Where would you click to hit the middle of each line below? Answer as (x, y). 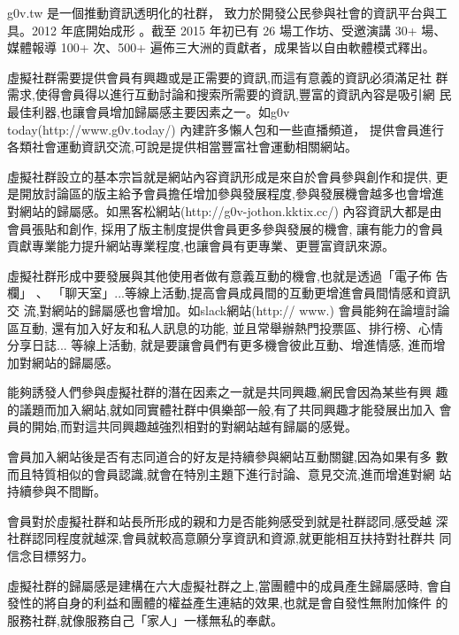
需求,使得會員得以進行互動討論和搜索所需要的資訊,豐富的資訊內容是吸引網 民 (229, 94)
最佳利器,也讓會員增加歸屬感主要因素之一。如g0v (149, 111)
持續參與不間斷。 (57, 491)
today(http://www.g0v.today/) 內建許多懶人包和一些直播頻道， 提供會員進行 (226, 129)
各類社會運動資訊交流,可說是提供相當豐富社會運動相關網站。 (182, 147)
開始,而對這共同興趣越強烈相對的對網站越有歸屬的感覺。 (194, 426)
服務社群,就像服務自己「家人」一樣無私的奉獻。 (145, 620)
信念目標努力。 (50, 556)
